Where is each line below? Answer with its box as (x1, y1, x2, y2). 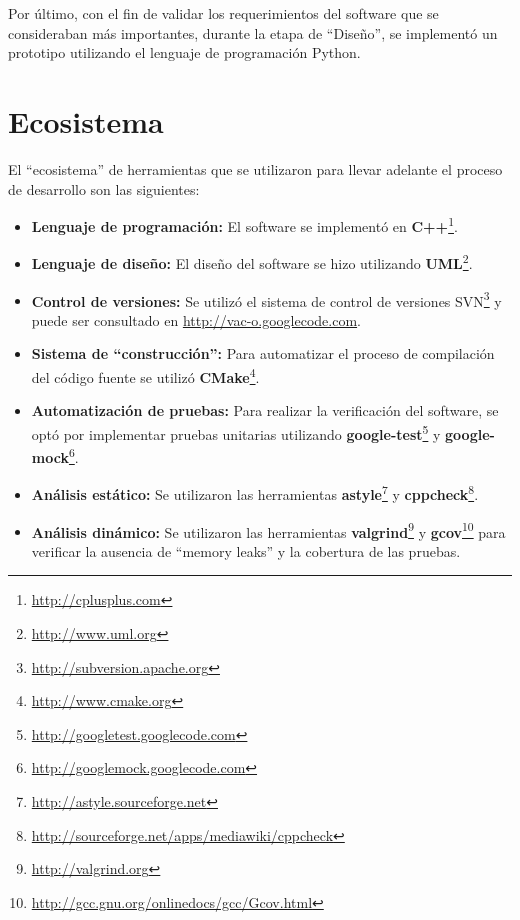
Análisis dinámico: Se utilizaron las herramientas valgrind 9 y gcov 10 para (31, 518, 506, 542)
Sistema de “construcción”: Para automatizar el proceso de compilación (31, 343, 495, 364)
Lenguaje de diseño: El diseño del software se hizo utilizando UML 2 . (31, 250, 473, 273)
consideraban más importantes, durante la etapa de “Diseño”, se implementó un (8, 22, 498, 43)
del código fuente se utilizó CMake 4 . (31, 364, 260, 387)
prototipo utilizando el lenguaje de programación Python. (8, 42, 361, 63)
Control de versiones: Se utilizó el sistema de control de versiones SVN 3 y (31, 287, 502, 311)
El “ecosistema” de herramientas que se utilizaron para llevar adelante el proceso (8, 158, 503, 179)
